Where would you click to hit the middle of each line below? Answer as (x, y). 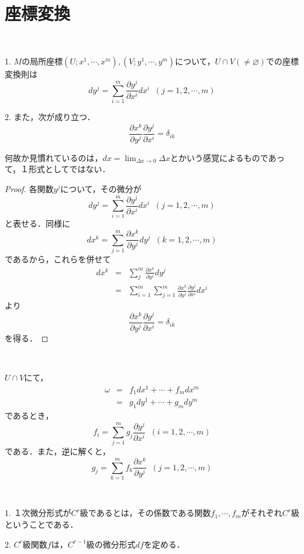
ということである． (42, 524)
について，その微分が (101, 188)
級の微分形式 (111, 544)
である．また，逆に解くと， (58, 451)
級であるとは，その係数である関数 (145, 513)
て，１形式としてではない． (58, 169)
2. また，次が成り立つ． (50, 117)
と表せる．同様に (37, 223)
